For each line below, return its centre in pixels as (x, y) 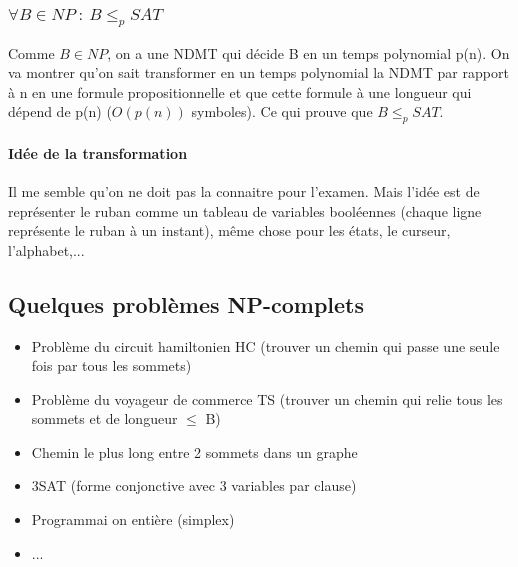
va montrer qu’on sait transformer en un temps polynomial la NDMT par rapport (258, 72)
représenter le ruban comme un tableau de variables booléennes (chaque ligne (245, 210)
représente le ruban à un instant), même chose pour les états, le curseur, (229, 230)
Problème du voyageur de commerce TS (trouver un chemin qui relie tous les (267, 398)
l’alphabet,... (46, 249)
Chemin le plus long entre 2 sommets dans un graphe (194, 451)
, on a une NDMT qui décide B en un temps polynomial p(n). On (308, 52)
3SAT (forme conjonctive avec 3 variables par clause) (194, 485)
